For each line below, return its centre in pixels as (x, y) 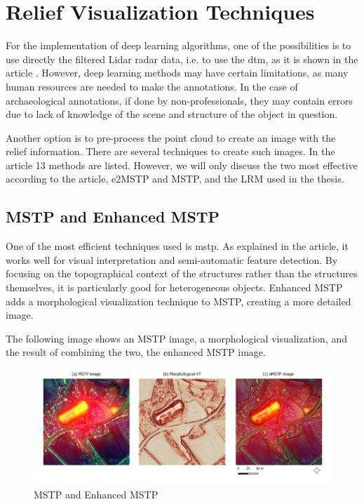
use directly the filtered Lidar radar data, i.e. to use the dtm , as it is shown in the (182, 59)
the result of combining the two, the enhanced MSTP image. (136, 352)
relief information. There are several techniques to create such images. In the (170, 151)
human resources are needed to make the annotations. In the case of (152, 86)
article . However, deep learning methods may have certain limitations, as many (177, 73)
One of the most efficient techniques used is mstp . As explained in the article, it (177, 246)
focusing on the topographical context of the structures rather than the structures (182, 273)
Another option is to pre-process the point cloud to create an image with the (171, 137)
